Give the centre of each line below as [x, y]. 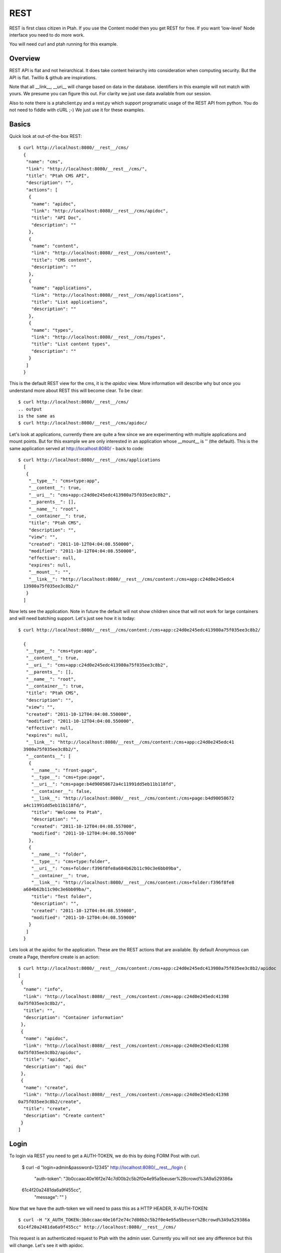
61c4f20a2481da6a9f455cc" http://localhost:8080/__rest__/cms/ [97, 1227]
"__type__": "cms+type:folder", [71, 861]
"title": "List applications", [69, 302]
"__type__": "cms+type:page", [68, 777]
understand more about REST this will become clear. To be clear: [76, 390]
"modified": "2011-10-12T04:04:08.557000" [84, 833]
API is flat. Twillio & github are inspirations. [53, 77]
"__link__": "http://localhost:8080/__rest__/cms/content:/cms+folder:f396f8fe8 [133, 882]
